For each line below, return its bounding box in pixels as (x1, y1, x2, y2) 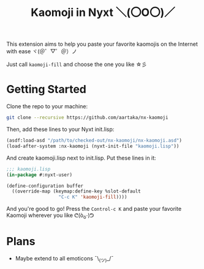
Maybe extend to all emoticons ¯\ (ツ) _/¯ (15, 254, 115, 263)
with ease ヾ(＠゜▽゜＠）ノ (6, 48, 78, 55)
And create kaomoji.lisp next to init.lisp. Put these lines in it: (6, 154, 156, 161)
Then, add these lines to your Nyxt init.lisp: (6, 126, 115, 133)
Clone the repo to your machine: (6, 103, 88, 110)
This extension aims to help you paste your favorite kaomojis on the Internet (6, 40, 198, 48)
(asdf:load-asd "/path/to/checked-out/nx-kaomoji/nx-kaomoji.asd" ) (6, 138, 183, 144)
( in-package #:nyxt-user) (6, 172, 72, 178)
